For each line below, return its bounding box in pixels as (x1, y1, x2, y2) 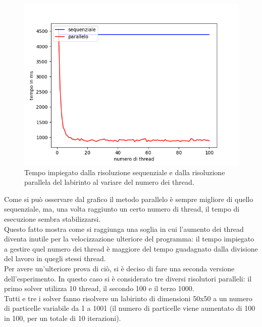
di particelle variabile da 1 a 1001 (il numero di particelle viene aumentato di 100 (4, 303, 255, 313)
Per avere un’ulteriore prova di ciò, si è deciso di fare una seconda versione (4, 263, 235, 273)
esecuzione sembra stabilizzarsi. (4, 213, 101, 224)
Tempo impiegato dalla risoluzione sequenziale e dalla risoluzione (24, 167, 225, 177)
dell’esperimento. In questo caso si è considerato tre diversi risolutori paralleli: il (4, 273, 252, 283)
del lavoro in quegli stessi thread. (4, 253, 106, 264)
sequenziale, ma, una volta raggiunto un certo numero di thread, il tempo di (4, 203, 240, 214)
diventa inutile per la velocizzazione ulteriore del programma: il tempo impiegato (4, 233, 254, 244)
